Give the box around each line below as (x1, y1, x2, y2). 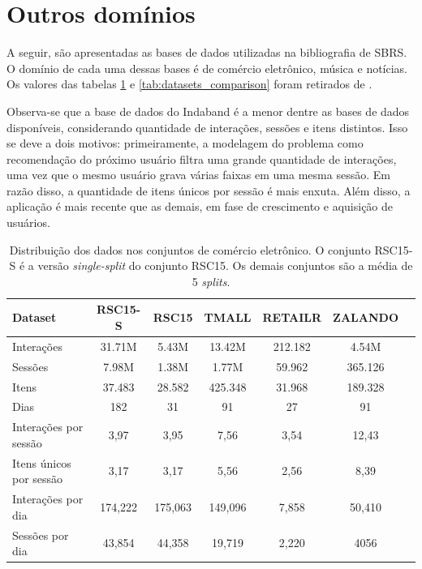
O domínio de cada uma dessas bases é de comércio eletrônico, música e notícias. (6, 59, 408, 76)
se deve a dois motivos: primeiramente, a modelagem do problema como (6, 135, 364, 152)
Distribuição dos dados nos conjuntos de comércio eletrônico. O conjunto (9, 241, 371, 258)
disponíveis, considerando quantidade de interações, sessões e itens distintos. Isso (6, 118, 408, 135)
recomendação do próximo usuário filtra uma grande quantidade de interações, (6, 150, 397, 167)
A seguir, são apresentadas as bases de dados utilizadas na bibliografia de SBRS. (6, 44, 407, 61)
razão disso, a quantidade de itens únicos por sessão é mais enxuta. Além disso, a (6, 182, 411, 199)
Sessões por (12, 526, 69, 543)
